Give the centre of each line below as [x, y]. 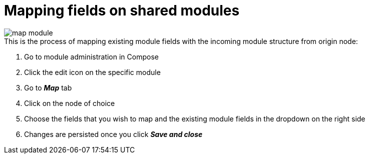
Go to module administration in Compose [91, 56]
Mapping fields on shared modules [122, 10]
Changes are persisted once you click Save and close [113, 134]
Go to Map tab [48, 87]
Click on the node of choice [70, 103]
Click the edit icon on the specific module [92, 72]
